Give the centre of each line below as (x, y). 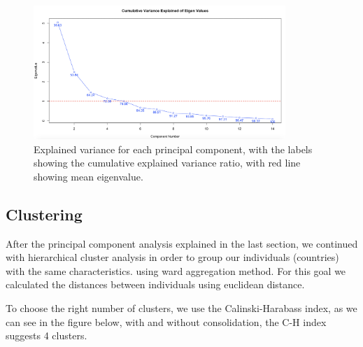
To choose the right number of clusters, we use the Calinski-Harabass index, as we (181, 308)
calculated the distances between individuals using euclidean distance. (155, 284)
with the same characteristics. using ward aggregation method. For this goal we (176, 270)
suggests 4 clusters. (47, 335)
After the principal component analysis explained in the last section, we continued (182, 243)
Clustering (44, 214)
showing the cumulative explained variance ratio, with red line (167, 163)
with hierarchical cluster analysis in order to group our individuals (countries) (172, 257)
